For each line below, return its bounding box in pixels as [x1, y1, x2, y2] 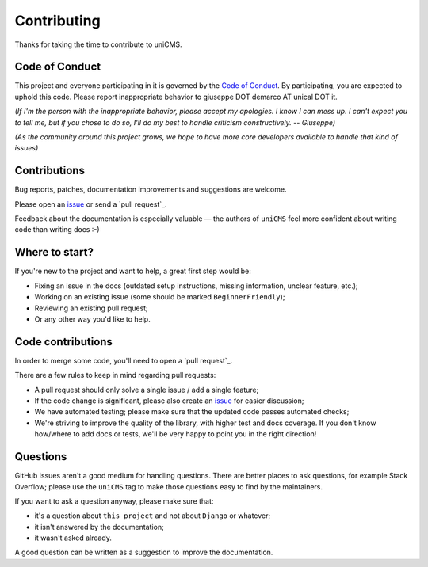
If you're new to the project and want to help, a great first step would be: [14, 266, 251, 276]
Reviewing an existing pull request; [34, 303, 148, 313]
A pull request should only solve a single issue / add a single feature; [34, 385, 259, 394]
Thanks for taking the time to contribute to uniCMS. [14, 40, 182, 49]
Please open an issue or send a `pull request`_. [14, 199, 167, 209]
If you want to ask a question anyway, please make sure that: [14, 496, 214, 506]
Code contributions [14, 335, 113, 348]
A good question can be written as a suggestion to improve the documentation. [14, 547, 273, 557]
